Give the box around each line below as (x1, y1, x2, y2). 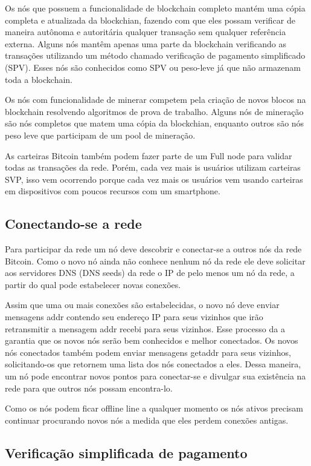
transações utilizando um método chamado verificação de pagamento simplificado (5, 49, 306, 62)
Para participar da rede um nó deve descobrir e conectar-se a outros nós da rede (5, 243, 302, 255)
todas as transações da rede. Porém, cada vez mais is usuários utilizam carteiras (5, 161, 301, 174)
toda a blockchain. (5, 73, 73, 85)
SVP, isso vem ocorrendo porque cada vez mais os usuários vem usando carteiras (5, 172, 303, 185)
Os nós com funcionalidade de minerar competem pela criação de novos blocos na (5, 93, 306, 106)
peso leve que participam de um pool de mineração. (5, 128, 196, 141)
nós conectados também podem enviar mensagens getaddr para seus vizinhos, (5, 346, 291, 358)
